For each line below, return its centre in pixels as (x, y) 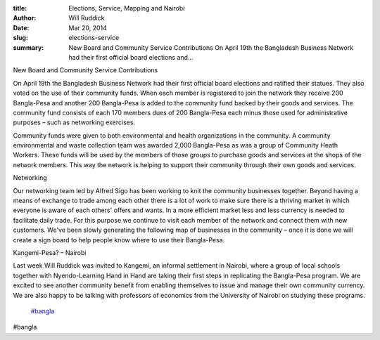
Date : (21, 27)
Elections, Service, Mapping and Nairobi (127, 8)
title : (20, 8)
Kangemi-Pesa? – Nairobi (50, 252)
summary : (28, 47)
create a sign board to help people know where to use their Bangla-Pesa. (119, 240)
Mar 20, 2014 (88, 27)
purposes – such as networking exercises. (74, 122)
